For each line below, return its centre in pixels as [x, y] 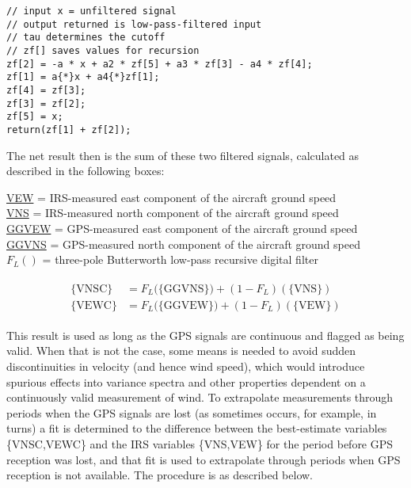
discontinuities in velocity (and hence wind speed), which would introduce [186, 366]
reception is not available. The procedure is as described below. [160, 475]
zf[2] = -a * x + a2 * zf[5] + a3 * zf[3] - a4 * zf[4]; [160, 64]
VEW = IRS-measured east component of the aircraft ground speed [171, 197]
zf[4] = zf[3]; [46, 90]
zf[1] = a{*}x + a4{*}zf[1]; [83, 77]
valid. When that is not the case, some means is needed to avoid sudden [181, 351]
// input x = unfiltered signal [91, 11]
